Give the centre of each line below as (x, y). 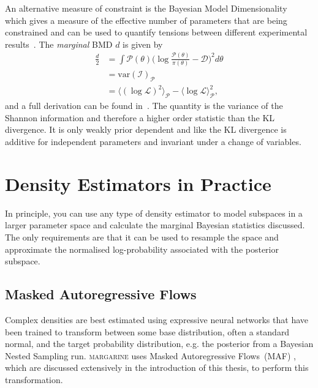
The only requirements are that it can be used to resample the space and (142, 237)
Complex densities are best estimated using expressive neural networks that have (157, 319)
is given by (143, 44)
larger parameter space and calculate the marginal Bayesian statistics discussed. (155, 225)
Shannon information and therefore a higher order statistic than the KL (140, 117)
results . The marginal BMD (59, 44)
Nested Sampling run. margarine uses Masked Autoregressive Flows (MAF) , (150, 355)
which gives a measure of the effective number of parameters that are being (146, 20)
